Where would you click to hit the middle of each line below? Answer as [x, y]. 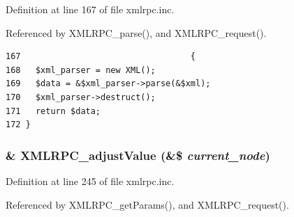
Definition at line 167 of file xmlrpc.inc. [90, 9]
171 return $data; [53, 111]
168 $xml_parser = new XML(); [81, 70]
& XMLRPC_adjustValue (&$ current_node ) [138, 155]
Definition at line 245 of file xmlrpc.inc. [90, 180]
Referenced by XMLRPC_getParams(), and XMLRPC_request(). [147, 204]
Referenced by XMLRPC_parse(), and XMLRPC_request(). [136, 32]
